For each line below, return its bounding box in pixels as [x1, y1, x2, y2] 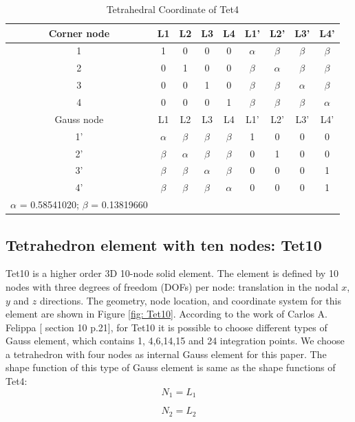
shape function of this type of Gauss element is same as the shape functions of [6, 360, 336, 375]
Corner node [48, 25, 110, 40]
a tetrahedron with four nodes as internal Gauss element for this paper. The [6, 346, 327, 361]
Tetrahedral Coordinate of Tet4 [106, 2, 239, 16]
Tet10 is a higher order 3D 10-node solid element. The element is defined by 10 [6, 266, 338, 280]
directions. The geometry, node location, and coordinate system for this [39, 293, 341, 307]
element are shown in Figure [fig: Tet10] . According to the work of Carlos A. [6, 307, 327, 321]
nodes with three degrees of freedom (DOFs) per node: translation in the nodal [6, 279, 338, 293]
